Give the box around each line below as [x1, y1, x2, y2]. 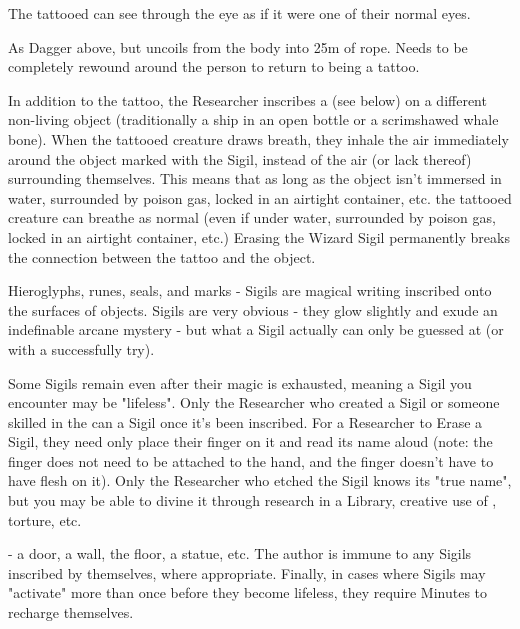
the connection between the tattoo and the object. [8, 246, 316, 267]
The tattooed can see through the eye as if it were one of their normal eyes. [8, 3, 471, 23]
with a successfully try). [8, 338, 155, 359]
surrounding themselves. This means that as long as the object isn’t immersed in [8, 168, 502, 189]
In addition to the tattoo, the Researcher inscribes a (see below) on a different [8, 89, 487, 110]
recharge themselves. [8, 602, 134, 623]
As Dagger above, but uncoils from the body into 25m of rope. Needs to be [8, 36, 468, 57]
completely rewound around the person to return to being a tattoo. [8, 56, 420, 77]
